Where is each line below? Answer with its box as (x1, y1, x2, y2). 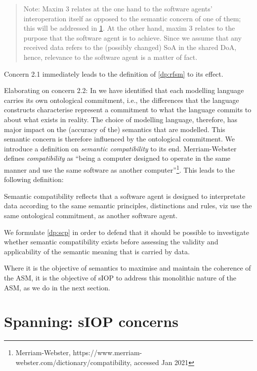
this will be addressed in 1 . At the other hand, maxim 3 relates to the (23, 23, 235, 33)
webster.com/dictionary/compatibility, (15, 357, 132, 367)
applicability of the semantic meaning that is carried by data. (4, 246, 190, 256)
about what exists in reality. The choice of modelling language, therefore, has (4, 114, 238, 124)
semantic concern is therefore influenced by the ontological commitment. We (4, 134, 235, 144)
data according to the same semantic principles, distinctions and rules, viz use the (4, 200, 252, 211)
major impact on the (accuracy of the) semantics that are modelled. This (4, 124, 225, 134)
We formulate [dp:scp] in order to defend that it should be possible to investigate (4, 227, 249, 237)
